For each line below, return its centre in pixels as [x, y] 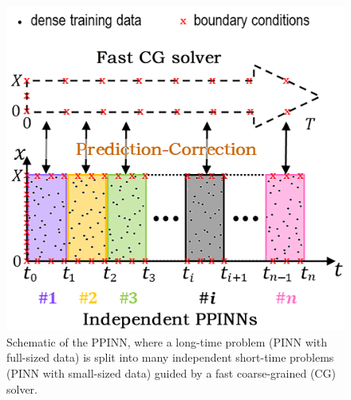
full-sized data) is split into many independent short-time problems [170, 357]
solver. [22, 388]
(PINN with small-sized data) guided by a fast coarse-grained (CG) [171, 372]
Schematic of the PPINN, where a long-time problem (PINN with [167, 341]
